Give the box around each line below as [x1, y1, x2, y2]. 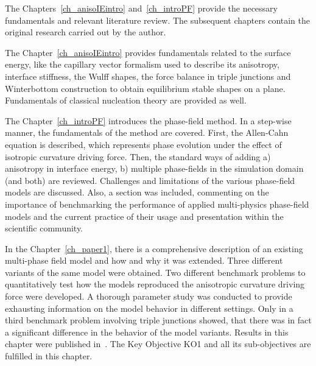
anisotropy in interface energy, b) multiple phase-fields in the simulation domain [5, 162, 304, 175]
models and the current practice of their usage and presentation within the [5, 209, 284, 222]
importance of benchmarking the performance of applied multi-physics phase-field [5, 197, 309, 210]
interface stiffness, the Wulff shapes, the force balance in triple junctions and [5, 69, 291, 82]
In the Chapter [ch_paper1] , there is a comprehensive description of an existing [5, 242, 303, 255]
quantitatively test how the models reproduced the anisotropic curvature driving [5, 278, 305, 290]
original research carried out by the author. [5, 26, 166, 38]
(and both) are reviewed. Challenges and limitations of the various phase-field [5, 174, 295, 186]
